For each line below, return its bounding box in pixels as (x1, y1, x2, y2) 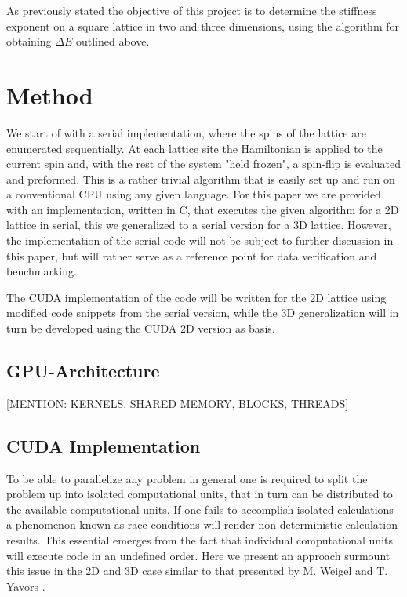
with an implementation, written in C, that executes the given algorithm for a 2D (6, 201, 399, 217)
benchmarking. (6, 263, 77, 279)
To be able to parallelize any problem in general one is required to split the (6, 470, 368, 486)
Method (6, 78, 93, 111)
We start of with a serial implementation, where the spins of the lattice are (6, 124, 366, 140)
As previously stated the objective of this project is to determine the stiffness (6, 2, 377, 18)
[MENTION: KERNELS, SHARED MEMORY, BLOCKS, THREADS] (6, 395, 349, 411)
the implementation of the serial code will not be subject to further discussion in (6, 232, 394, 249)
